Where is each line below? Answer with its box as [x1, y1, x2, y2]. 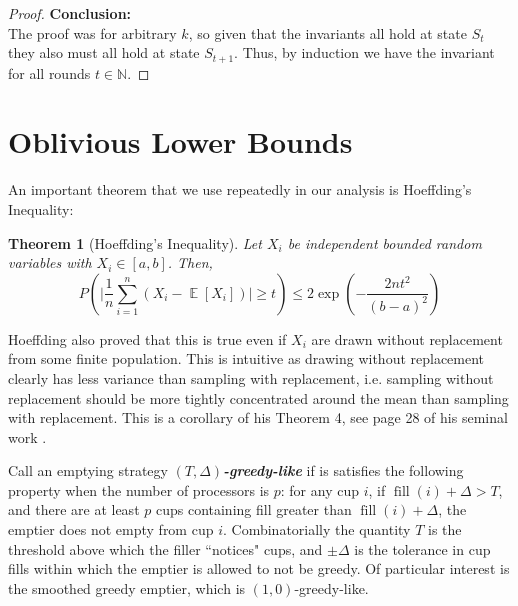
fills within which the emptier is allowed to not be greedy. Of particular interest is [8, 558, 510, 579]
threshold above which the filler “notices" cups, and [8, 538, 323, 559]
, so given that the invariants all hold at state [188, 22, 467, 43]
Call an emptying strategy [8, 460, 168, 481]
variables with [8, 252, 92, 273]
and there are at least [8, 499, 140, 520]
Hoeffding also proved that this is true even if [8, 328, 287, 349]
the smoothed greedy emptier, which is [8, 577, 246, 598]
